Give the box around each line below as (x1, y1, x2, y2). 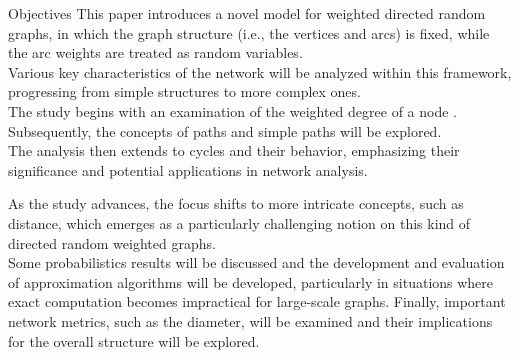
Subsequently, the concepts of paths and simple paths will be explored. (8, 120, 442, 141)
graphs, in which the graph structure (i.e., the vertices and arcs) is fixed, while (8, 22, 490, 43)
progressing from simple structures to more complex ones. (8, 81, 361, 102)
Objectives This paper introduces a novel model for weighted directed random (8, 3, 486, 23)
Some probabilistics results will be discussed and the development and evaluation (8, 252, 505, 273)
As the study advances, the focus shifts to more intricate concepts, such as (8, 193, 464, 214)
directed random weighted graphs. (8, 232, 216, 253)
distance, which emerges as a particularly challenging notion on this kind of (8, 212, 471, 233)
